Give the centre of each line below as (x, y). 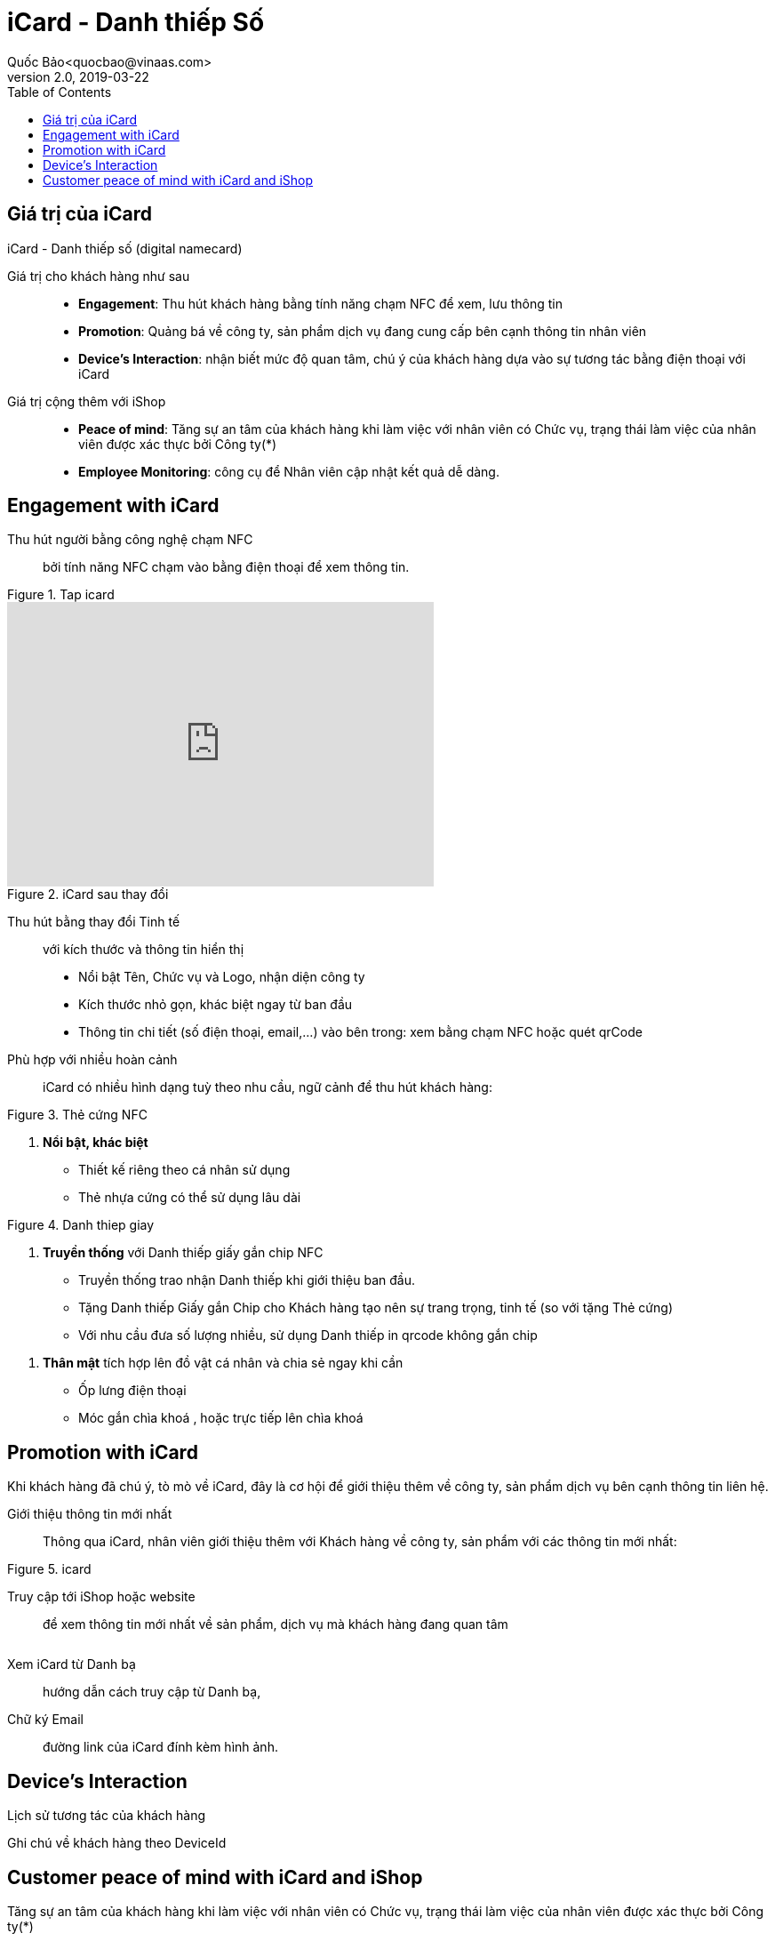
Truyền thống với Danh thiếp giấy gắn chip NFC (183, 1253)
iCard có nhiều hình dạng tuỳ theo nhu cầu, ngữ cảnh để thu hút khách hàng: (268, 1087)
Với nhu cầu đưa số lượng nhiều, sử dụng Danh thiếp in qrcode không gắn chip (308, 1335)
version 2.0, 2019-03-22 (78, 76)
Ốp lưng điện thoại (132, 1391)
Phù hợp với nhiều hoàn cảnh (92, 1060)
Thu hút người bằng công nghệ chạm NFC (130, 540)
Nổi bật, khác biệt (96, 1143)
